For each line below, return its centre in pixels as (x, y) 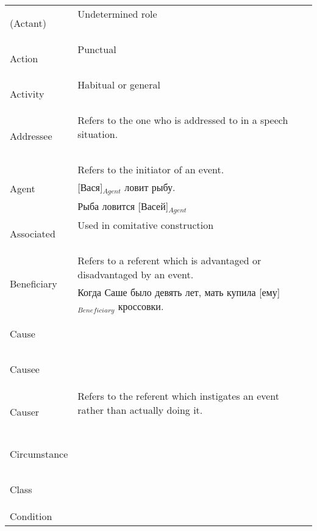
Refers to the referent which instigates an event (179, 396)
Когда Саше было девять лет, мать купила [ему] (179, 292)
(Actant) (28, 23)
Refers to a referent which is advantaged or (169, 260)
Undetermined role (117, 14)
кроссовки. (141, 306)
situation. (98, 134)
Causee (25, 369)
